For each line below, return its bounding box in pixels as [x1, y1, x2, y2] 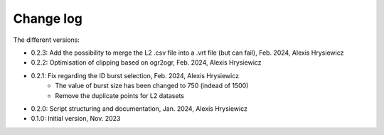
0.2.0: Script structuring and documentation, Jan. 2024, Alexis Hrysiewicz [31, 104, 248, 113]
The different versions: [13, 36, 80, 44]
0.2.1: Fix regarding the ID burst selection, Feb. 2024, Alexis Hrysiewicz [31, 71, 240, 80]
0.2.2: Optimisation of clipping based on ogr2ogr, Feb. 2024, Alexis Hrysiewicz [31, 58, 262, 67]
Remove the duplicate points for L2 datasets [55, 91, 185, 99]
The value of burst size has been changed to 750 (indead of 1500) [55, 82, 249, 90]
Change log [13, 11, 83, 26]
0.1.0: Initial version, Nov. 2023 [31, 114, 121, 123]
